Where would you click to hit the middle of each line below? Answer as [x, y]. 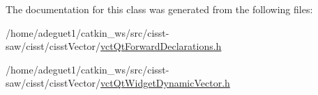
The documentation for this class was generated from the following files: [159, 9]
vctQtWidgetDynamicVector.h [165, 83]
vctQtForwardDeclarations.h [161, 46]
